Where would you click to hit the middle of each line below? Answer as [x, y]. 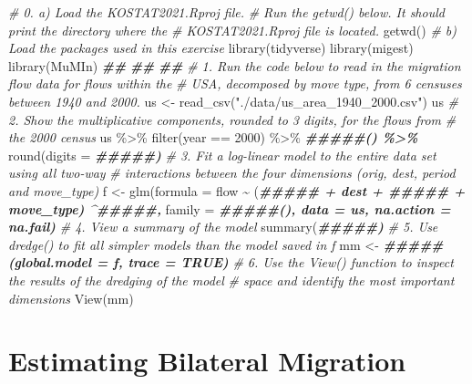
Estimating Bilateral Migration [207, 361]
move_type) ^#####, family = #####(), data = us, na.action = [230, 208]
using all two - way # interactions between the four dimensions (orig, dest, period [232, 173]
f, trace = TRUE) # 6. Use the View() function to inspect [283, 262]
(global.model [50, 262]
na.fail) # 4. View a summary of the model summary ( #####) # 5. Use [223, 227]
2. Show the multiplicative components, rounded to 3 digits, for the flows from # [232, 119]
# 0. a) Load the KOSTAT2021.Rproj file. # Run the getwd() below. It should [226, 12]
